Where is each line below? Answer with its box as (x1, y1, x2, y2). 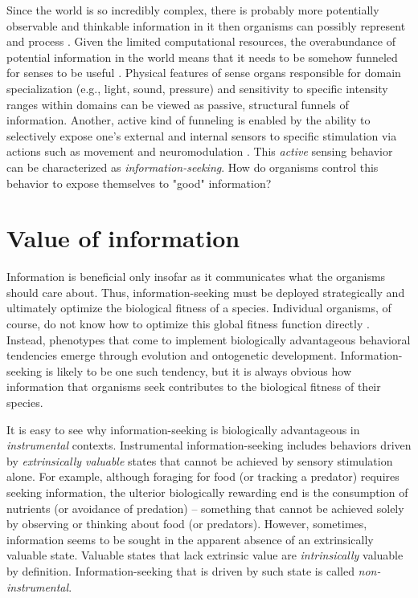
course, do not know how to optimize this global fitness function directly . (6, 315, 370, 332)
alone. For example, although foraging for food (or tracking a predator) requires (6, 468, 400, 485)
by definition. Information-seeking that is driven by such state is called (6, 562, 354, 579)
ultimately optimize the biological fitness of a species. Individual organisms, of (6, 299, 391, 316)
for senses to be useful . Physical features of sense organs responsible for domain (6, 64, 401, 81)
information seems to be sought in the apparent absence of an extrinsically (6, 531, 374, 547)
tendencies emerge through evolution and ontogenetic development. (6, 347, 337, 364)
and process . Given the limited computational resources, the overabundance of (6, 33, 395, 50)
